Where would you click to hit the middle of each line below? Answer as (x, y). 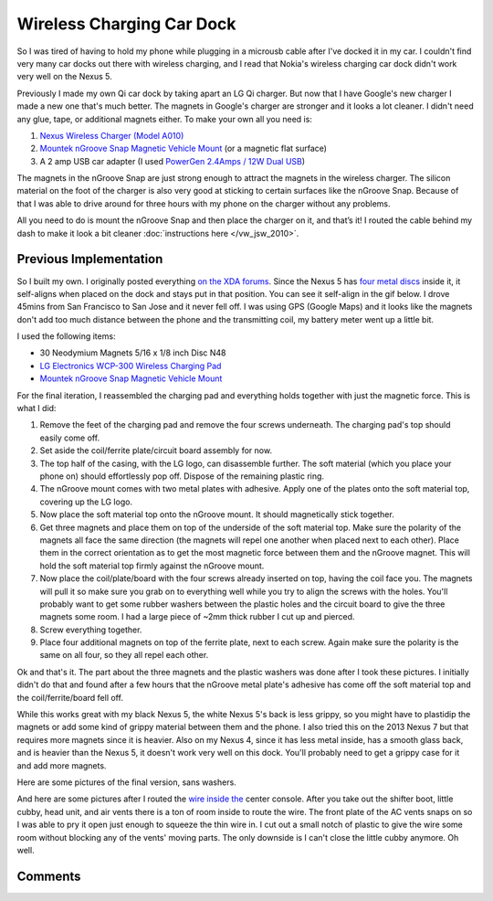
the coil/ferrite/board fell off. (70, 697)
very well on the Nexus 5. (65, 77)
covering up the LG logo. (86, 502)
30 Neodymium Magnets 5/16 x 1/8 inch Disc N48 (133, 353)
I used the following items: (66, 336)
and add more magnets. (62, 765)
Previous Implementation (90, 259)
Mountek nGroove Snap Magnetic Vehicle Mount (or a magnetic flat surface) (184, 148)
